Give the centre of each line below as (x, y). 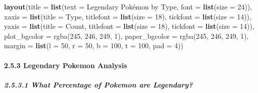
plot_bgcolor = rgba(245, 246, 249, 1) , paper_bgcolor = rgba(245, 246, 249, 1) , (126, 36)
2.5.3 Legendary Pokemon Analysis (66, 65)
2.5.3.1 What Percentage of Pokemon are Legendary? (98, 84)
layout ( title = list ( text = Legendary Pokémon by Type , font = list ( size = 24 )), (128, 6)
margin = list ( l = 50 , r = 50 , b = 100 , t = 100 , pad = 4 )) (94, 46)
